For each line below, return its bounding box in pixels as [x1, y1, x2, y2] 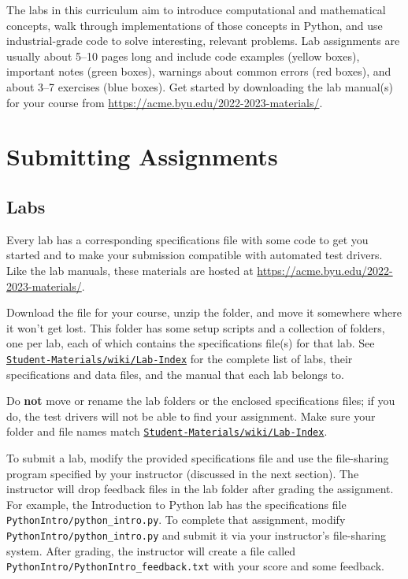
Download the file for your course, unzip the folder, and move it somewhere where [6, 304, 402, 321]
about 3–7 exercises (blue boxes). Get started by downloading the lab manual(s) [6, 78, 393, 95]
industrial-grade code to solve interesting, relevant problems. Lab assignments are [6, 32, 400, 49]
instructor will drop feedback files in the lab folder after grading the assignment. [6, 481, 394, 497]
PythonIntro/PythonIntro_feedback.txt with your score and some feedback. [6, 558, 384, 574]
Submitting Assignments [6, 140, 278, 173]
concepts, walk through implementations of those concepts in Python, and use [6, 17, 383, 33]
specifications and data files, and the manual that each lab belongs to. [6, 366, 344, 382]
